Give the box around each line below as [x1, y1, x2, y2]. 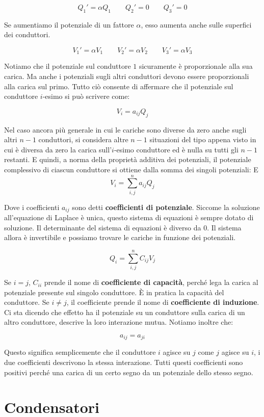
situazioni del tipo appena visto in [149, 134, 256, 145]
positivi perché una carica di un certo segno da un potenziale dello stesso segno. [4, 367, 253, 377]
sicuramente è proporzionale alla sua [139, 61, 253, 71]
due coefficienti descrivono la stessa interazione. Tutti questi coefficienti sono [4, 357, 243, 368]
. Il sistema [207, 222, 242, 232]
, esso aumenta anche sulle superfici [141, 19, 252, 30]
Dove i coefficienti [4, 201, 60, 212]
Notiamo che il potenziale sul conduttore [4, 61, 131, 71]
